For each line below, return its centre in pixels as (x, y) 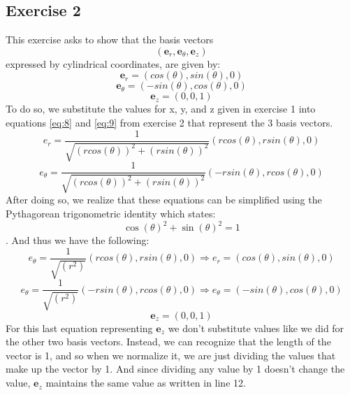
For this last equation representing (79, 328)
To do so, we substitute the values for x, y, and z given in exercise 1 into (161, 109)
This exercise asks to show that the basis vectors (110, 39)
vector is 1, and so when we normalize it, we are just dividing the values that (171, 355)
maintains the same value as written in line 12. (146, 383)
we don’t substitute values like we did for (256, 328)
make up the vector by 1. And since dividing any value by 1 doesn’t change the (175, 369)
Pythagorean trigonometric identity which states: (111, 214)
